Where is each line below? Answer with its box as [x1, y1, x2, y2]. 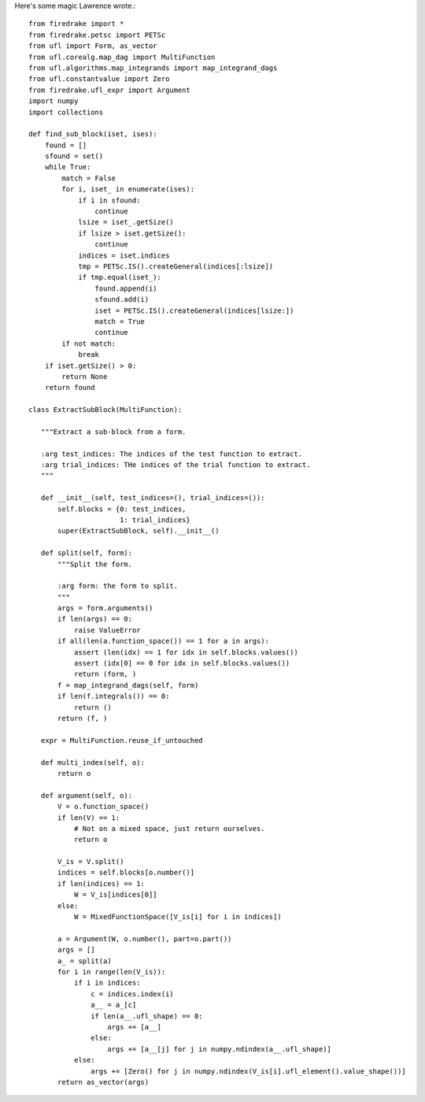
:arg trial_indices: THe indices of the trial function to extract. [40, 461, 311, 469]
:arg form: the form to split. [57, 581, 179, 591]
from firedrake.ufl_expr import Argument [28, 85, 190, 95]
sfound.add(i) [94, 295, 150, 304]
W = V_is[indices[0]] [73, 890, 157, 900]
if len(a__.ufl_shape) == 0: [91, 1011, 204, 1020]
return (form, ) [73, 670, 137, 679]
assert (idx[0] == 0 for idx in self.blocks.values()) [73, 659, 290, 668]
